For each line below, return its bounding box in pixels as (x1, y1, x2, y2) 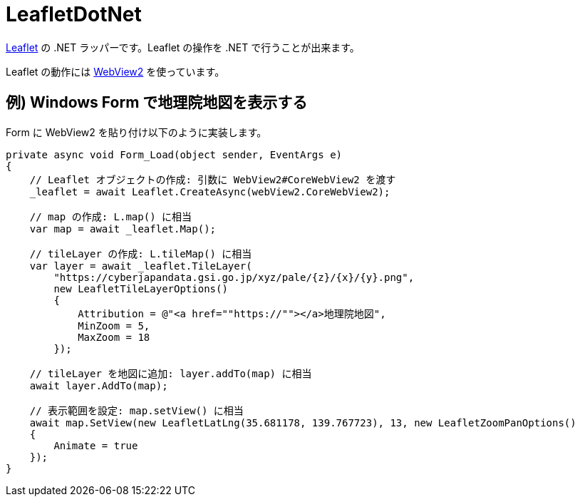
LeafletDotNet (6, 2, 142, 26)
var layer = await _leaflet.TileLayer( (29, 260, 252, 272)
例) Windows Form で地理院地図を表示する (6, 93, 308, 112)
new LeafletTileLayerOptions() (53, 282, 228, 294)
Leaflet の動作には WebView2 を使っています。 (6, 65, 225, 78)
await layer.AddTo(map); (29, 379, 168, 391)
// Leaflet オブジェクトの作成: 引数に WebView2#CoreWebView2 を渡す (29, 173, 396, 185)
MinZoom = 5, (78, 319, 150, 332)
